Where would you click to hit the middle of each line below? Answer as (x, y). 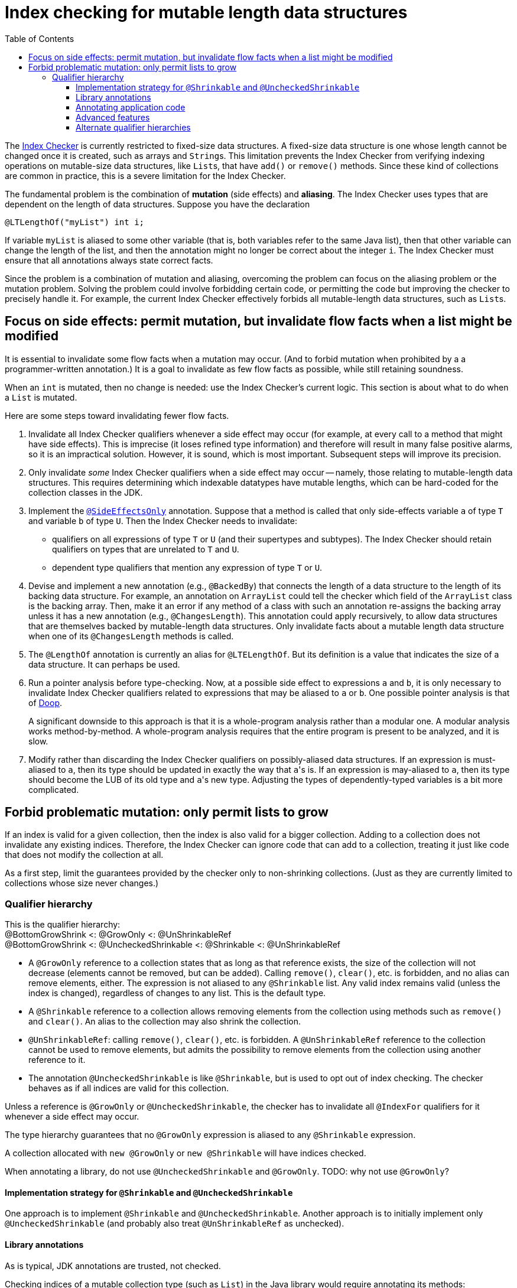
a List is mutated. (41, 397)
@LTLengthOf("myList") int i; (75, 222)
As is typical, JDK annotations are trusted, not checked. (113, 1266)
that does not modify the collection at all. (84, 855)
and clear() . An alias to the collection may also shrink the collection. (165, 1022)
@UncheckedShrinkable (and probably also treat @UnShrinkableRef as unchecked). (175, 1224)
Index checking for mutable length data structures (206, 12)
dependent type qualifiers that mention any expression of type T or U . (187, 567)
